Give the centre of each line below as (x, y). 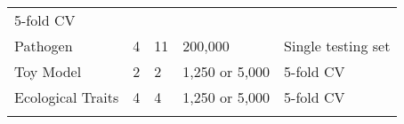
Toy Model (48, 71)
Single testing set (337, 46)
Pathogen (44, 46)
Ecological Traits (67, 97)
